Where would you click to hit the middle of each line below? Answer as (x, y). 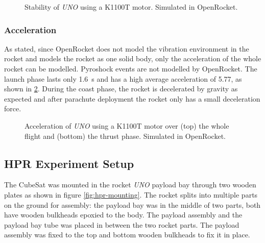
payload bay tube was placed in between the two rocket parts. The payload (122, 224)
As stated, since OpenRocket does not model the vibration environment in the (127, 48)
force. (13, 108)
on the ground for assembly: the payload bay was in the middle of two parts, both (132, 204)
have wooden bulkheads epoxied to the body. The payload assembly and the (123, 215)
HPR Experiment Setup (69, 163)
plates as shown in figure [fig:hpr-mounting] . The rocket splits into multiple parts (131, 194)
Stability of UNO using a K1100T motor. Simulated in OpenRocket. (131, 7)
